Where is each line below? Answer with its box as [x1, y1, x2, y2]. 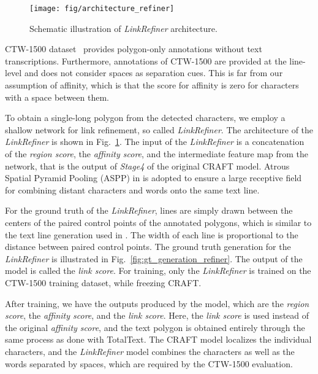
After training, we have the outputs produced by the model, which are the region [5, 297, 309, 310]
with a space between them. [5, 90, 109, 103]
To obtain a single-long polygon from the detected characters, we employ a [5, 111, 286, 124]
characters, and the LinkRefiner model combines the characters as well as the [5, 345, 295, 357]
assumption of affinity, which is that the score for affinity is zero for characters [5, 79, 299, 92]
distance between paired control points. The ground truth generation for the [5, 240, 291, 253]
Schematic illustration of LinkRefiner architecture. [29, 21, 218, 34]
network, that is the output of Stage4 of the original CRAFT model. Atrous [5, 159, 290, 172]
